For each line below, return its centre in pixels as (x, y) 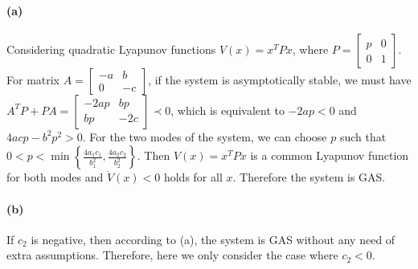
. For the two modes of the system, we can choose (205, 136)
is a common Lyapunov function (330, 155)
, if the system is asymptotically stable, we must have (280, 79)
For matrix (33, 79)
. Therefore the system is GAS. (309, 177)
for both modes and (55, 177)
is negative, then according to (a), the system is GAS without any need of (213, 239)
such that (363, 136)
